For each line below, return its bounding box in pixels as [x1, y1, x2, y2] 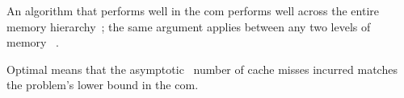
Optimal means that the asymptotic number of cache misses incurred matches [6, 60, 398, 77]
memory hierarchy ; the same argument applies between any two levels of [6, 18, 371, 35]
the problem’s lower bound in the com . [6, 76, 199, 93]
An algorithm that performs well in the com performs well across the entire [6, 2, 380, 18]
